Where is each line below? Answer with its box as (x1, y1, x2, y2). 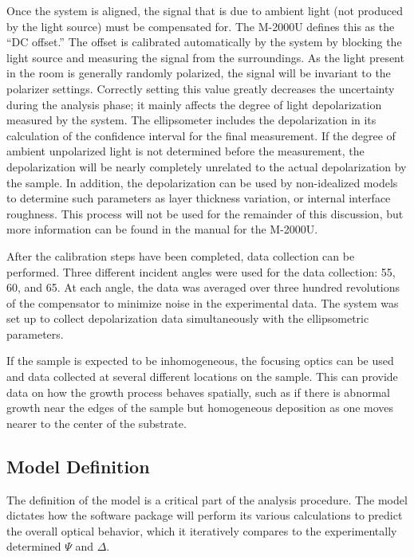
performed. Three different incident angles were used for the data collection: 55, (6, 263, 396, 280)
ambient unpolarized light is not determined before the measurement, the (6, 143, 365, 159)
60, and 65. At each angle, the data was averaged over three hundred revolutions (6, 279, 400, 296)
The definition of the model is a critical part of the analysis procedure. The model (6, 491, 408, 508)
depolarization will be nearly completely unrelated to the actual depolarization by (6, 158, 407, 175)
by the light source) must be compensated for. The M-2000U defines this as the (6, 18, 395, 34)
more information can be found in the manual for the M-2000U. (6, 221, 318, 237)
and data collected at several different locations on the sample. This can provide (6, 368, 398, 385)
